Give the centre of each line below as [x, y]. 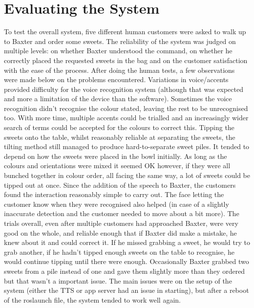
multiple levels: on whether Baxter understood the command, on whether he [118, 51]
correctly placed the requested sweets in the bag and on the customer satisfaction [126, 60]
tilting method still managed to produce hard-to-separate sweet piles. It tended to [127, 146]
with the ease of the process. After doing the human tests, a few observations [119, 70]
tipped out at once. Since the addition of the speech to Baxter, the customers [120, 185]
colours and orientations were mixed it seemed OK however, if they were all [117, 165]
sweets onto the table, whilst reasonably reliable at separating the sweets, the [120, 137]
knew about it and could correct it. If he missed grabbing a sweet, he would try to [127, 242]
